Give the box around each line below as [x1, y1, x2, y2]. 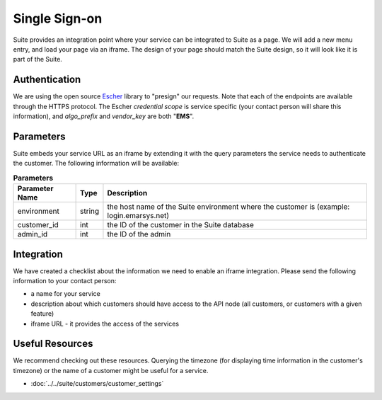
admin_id [17, 229, 48, 239]
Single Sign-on [13, 11, 103, 26]
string [80, 206, 100, 216]
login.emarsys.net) [107, 211, 170, 221]
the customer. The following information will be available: [13, 159, 180, 168]
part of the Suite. [13, 55, 63, 64]
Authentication [13, 74, 81, 86]
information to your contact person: [13, 276, 117, 285]
